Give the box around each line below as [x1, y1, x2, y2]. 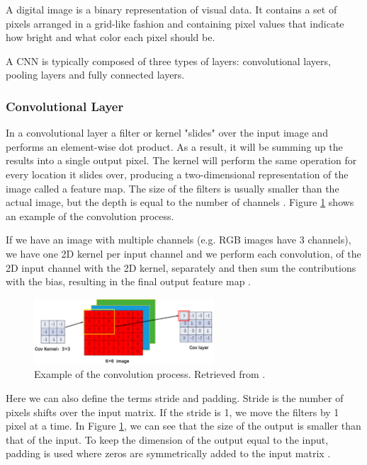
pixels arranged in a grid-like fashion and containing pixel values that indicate [6, 16, 344, 30]
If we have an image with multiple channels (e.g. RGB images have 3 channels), [6, 232, 351, 247]
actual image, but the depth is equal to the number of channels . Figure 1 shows [6, 195, 354, 209]
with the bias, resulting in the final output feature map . [6, 274, 252, 289]
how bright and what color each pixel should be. [6, 30, 215, 45]
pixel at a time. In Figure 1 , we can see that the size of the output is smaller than [6, 418, 361, 433]
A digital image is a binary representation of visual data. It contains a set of [6, 2, 337, 16]
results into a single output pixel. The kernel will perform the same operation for [6, 153, 357, 168]
